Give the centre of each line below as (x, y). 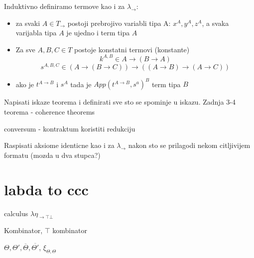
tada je (81, 84)
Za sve (25, 49)
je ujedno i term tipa (98, 33)
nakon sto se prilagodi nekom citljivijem (189, 145)
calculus (16, 213)
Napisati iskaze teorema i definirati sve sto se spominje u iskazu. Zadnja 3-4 (120, 102)
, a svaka (215, 23)
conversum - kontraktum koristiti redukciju (70, 128)
